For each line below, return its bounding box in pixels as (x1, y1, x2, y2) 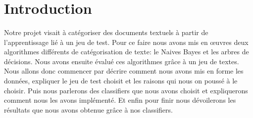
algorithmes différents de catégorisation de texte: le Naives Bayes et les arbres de (4, 46, 249, 57)
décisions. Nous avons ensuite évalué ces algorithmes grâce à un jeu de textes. (4, 56, 239, 66)
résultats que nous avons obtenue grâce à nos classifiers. (4, 104, 173, 115)
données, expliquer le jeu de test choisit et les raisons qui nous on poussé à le (4, 75, 238, 85)
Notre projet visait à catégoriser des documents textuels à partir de (4, 27, 208, 37)
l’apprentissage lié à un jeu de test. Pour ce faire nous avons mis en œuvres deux (4, 37, 249, 47)
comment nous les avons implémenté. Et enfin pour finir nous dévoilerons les (4, 95, 236, 105)
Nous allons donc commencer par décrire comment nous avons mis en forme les (4, 66, 244, 76)
